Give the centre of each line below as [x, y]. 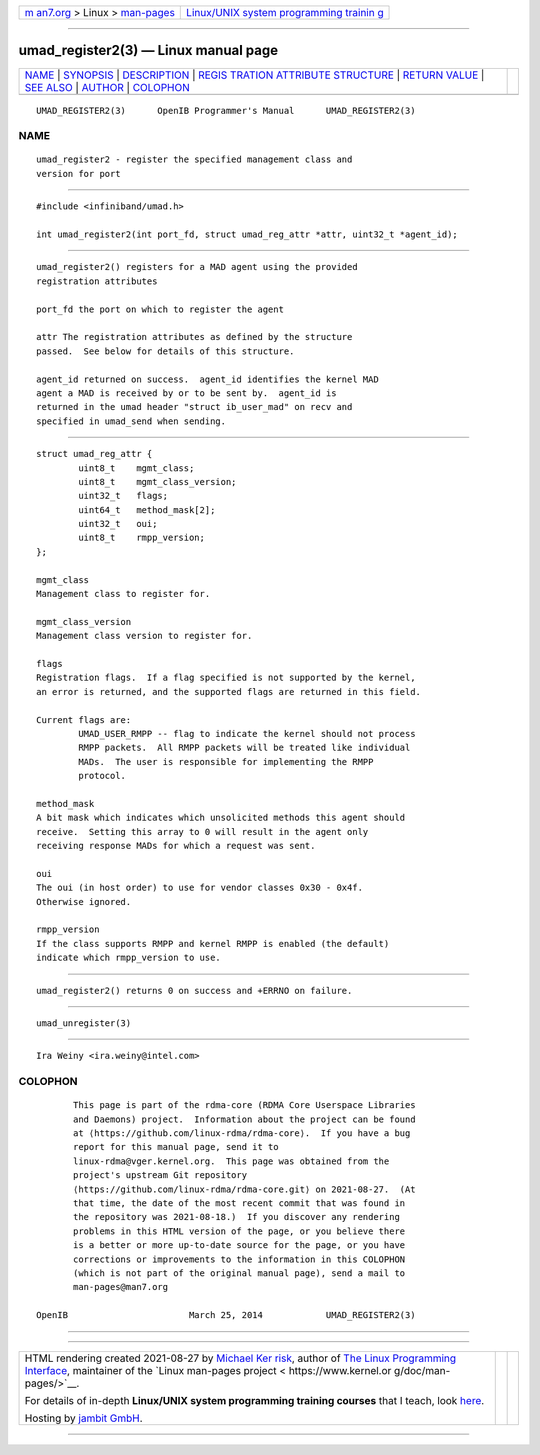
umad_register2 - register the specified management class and [194, 159]
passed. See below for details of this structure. [165, 351]
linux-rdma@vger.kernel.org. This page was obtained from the [231, 1161]
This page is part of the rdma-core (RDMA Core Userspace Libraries [244, 1105]
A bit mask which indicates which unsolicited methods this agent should [221, 818]
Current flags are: [84, 719]
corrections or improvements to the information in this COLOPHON [239, 1259]
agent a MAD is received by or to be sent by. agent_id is [186, 393]
